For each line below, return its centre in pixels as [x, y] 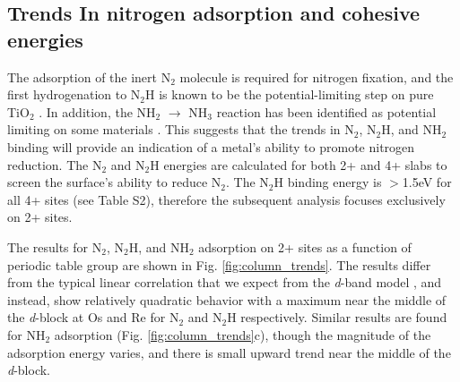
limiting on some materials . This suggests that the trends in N [181, 129]
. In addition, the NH [97, 111]
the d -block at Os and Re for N [93, 317]
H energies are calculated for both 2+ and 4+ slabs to [299, 164]
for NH [26, 334]
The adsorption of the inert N [89, 76]
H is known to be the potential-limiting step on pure [290, 94]
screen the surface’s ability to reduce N [114, 182]
